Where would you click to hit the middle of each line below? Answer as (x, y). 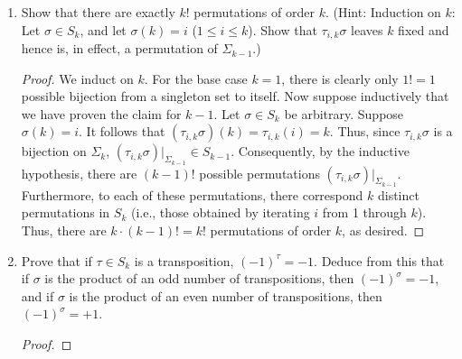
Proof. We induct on (77, 78)
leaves (367, 29)
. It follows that (122, 131)
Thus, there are (64, 230)
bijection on (54, 151)
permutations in (66, 212)
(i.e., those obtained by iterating (220, 212)
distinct (398, 194)
